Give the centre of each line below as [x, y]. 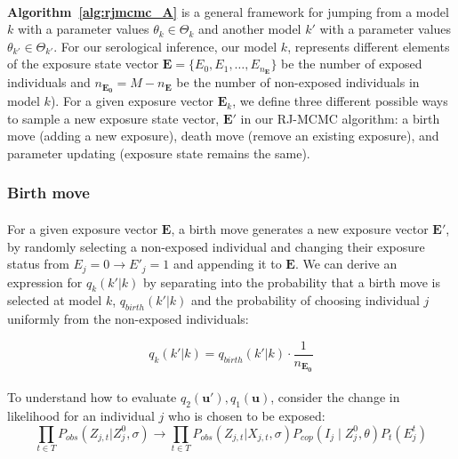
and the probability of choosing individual [305, 300]
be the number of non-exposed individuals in [298, 82]
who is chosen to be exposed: [246, 416]
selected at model [55, 300]
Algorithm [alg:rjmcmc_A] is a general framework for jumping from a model [228, 11]
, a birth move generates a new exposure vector [300, 228]
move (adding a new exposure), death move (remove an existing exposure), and [223, 136]
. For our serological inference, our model [165, 46]
